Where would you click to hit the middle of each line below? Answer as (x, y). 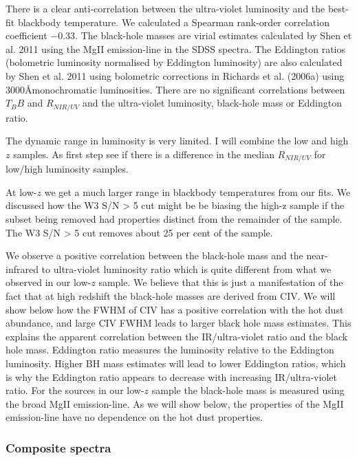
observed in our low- (48, 282)
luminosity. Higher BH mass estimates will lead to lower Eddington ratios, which (176, 363)
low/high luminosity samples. (67, 169)
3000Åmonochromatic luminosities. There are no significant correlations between (175, 89)
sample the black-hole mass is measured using (248, 390)
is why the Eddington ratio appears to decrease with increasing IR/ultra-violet (171, 376)
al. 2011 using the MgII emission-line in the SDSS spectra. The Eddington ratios (175, 48)
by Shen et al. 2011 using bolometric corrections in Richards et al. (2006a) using (175, 75)
